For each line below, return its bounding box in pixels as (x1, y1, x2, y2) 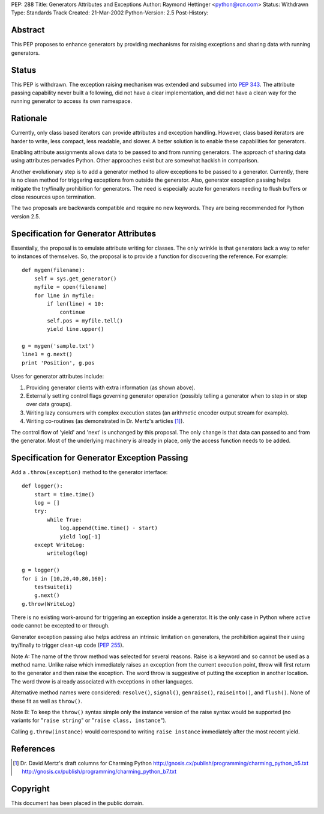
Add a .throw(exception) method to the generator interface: (11, 468, 168, 475)
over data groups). (26, 401, 72, 408)
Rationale (11, 113, 47, 123)
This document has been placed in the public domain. (11, 799, 144, 806)
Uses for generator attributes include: (11, 373, 104, 380)
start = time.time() (34, 491, 95, 498)
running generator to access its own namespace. (11, 97, 132, 105)
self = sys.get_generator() (34, 275, 117, 282)
